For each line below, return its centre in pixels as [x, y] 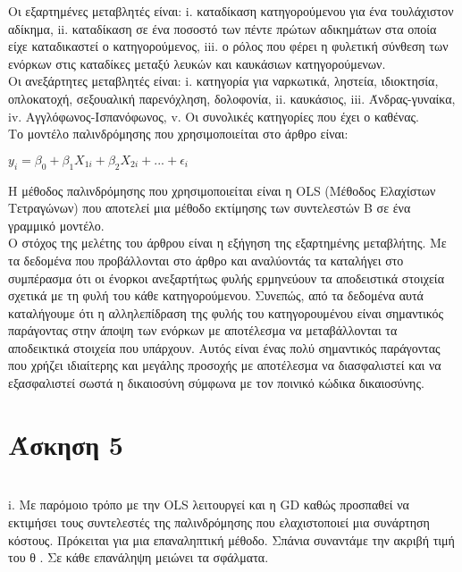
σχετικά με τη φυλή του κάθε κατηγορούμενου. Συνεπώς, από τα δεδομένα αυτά [216, 295]
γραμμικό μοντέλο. [56, 225]
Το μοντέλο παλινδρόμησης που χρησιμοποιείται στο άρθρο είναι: [178, 134]
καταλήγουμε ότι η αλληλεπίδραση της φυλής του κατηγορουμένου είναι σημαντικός [226, 312]
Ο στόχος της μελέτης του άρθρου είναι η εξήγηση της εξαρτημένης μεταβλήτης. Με [227, 243]
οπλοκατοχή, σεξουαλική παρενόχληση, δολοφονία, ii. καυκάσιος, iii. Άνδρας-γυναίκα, [232, 98]
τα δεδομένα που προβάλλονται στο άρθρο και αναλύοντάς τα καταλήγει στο [206, 260]
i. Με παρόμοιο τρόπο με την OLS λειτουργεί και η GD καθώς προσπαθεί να [209, 505]
